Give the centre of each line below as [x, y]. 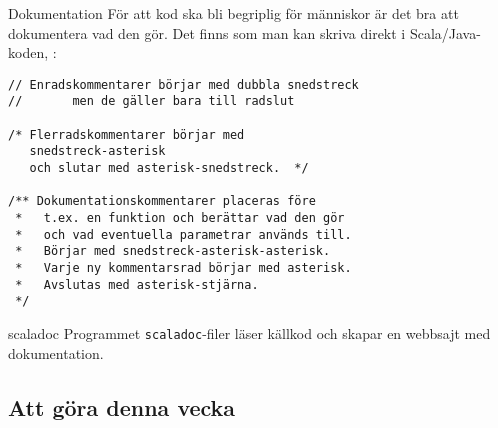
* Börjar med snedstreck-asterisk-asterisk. [173, 251]
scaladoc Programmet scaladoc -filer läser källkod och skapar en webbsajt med [249, 332]
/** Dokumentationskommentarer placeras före [162, 201]
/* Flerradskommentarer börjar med [126, 134]
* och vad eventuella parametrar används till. [183, 234]
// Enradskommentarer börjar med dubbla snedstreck [183, 84]
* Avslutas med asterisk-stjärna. [137, 284]
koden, [28, 52]
